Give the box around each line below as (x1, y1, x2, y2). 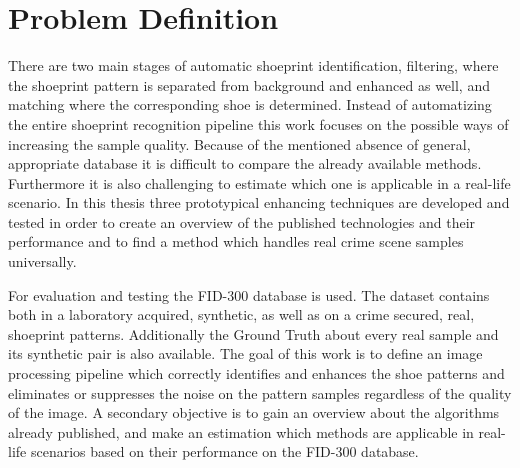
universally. (8, 251, 77, 272)
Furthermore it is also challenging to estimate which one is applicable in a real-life (8, 172, 511, 193)
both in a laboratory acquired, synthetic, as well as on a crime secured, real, (8, 304, 475, 325)
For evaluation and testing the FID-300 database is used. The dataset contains (8, 284, 490, 305)
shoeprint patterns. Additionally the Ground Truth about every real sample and (8, 323, 499, 344)
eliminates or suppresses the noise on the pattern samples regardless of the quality (8, 382, 512, 403)
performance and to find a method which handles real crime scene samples (8, 231, 464, 252)
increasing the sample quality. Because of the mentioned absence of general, (8, 133, 471, 154)
